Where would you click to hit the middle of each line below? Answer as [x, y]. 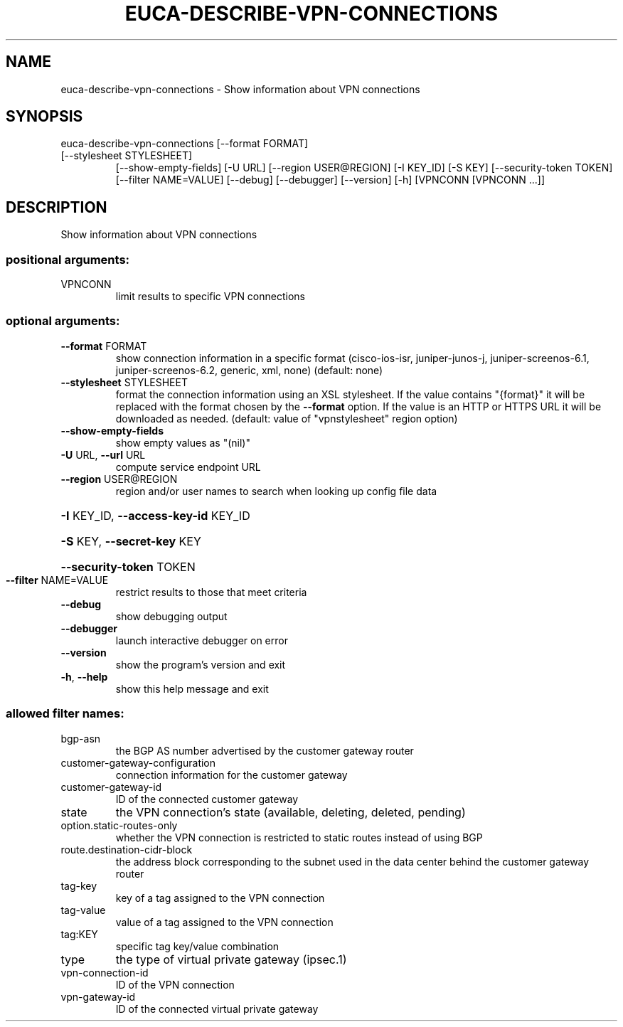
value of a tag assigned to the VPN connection [224, 922]
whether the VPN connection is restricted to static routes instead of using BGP [299, 837]
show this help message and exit [192, 688]
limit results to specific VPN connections [210, 297]
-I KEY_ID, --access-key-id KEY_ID [155, 515]
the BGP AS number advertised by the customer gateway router [265, 750]
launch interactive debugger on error [202, 640]
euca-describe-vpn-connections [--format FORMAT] [185, 144]
